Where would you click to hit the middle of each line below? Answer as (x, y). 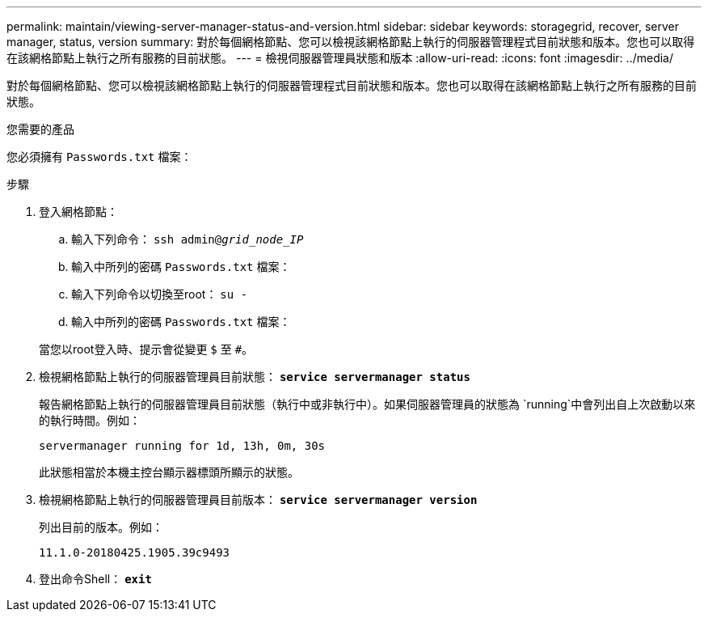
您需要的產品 (40, 129)
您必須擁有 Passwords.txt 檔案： (99, 157)
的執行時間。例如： (90, 420)
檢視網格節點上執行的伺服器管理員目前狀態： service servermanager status (255, 377)
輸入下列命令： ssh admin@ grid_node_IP (188, 239)
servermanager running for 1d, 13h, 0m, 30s (182, 446)
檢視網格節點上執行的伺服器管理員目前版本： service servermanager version (258, 499)
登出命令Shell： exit (95, 579)
